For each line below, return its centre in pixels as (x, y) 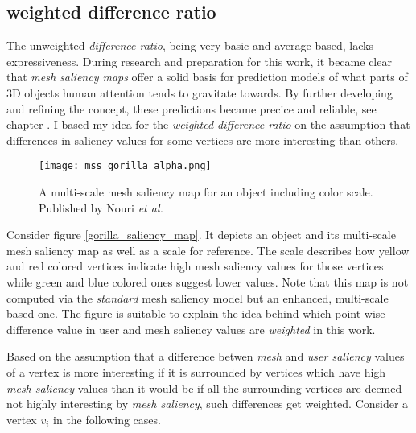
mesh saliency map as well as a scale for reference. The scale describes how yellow (208, 250)
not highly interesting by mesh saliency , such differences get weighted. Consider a (208, 404)
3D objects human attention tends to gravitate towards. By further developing (200, 92)
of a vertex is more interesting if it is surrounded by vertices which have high (196, 371)
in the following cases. (107, 419)
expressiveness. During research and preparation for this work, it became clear (199, 61)
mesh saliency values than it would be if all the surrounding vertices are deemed (204, 388)
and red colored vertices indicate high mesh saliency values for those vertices (195, 266)
